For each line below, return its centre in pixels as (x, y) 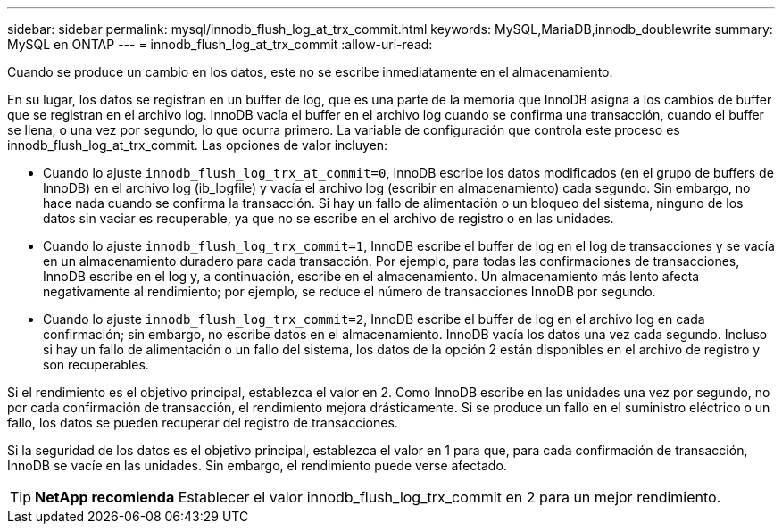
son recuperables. (96, 365)
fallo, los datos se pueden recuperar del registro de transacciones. (203, 423)
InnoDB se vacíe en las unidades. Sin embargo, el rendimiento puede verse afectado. (257, 465)
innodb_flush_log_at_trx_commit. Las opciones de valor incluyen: (198, 145)
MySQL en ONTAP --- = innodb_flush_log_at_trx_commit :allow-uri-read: (220, 44)
